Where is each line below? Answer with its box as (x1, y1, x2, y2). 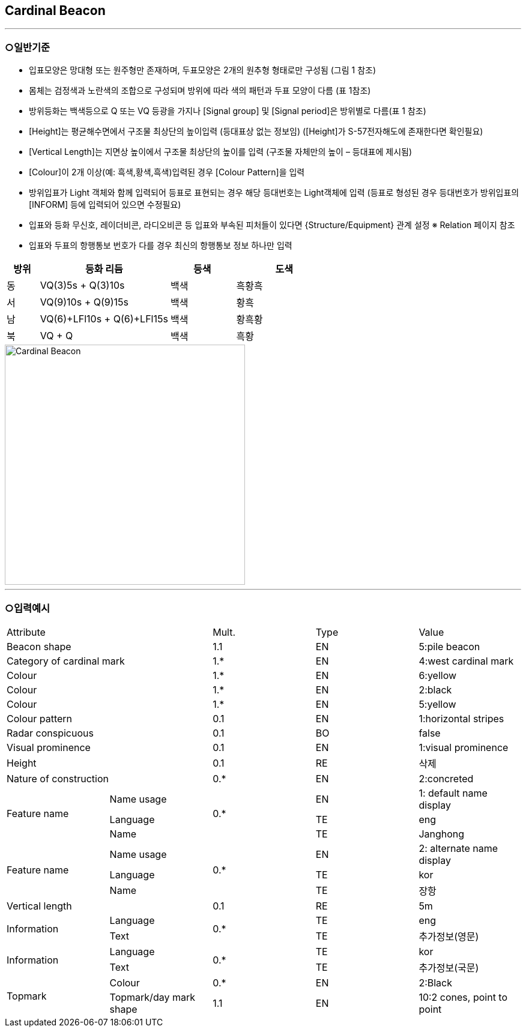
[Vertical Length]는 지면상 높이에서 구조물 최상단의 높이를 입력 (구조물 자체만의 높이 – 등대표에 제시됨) (29, 146, 413, 157)
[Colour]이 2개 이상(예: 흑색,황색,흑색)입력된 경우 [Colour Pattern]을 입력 (29, 167, 305, 178)
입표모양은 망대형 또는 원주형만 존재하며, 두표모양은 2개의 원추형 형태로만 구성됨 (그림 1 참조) (29, 65, 376, 76)
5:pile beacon (419, 640, 480, 653)
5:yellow (419, 698, 456, 710)
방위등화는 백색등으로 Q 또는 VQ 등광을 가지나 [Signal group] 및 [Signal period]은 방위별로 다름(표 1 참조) (29, 106, 426, 116)
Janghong (419, 827, 465, 840)
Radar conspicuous (7, 726, 94, 739)
